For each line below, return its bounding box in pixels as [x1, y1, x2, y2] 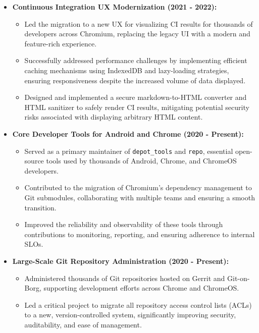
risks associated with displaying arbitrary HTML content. [24, 112, 203, 122]
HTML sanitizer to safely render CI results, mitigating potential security [24, 101, 249, 112]
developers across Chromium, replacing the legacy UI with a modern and [24, 28, 250, 39]
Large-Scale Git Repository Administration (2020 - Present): [12, 255, 229, 266]
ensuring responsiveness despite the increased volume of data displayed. [24, 75, 246, 85]
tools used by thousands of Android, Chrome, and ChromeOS [46, 155, 237, 166]
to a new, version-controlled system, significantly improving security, [24, 309, 236, 320]
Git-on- [227, 272, 250, 283]
